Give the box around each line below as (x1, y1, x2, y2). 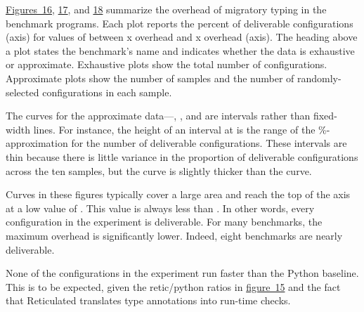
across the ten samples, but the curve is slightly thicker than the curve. (6, 163, 312, 178)
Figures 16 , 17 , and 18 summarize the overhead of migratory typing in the (6, 2, 327, 16)
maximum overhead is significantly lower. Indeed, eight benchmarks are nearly (6, 228, 343, 242)
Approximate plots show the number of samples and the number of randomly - (6, 70, 342, 85)
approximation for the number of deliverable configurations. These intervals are (6, 136, 347, 150)
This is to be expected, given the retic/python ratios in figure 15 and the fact (6, 279, 341, 294)
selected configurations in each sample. (6, 84, 172, 99)
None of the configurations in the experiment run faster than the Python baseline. (6, 266, 359, 280)
